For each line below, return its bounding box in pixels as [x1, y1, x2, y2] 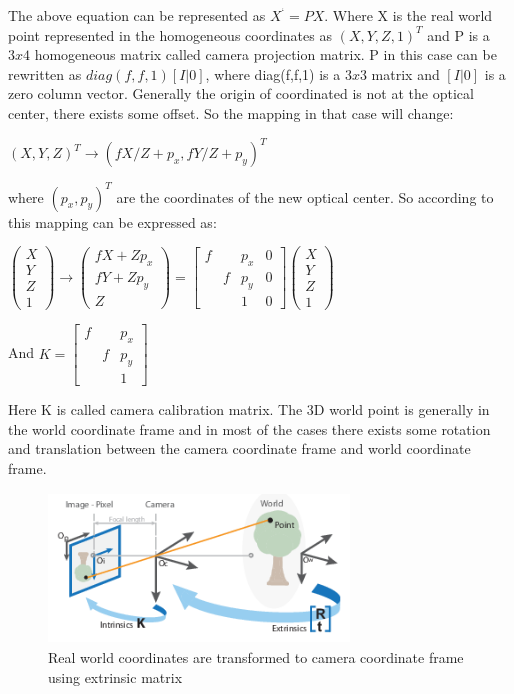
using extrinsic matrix [48, 666, 183, 687]
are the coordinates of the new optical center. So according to [116, 186, 494, 207]
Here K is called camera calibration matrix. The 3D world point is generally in [8, 399, 490, 420]
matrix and [371, 63, 440, 84]
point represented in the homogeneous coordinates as [8, 24, 332, 45]
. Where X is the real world [324, 5, 493, 25]
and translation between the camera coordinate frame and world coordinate [8, 438, 471, 459]
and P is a [427, 24, 490, 45]
